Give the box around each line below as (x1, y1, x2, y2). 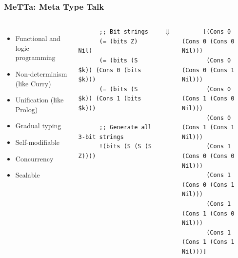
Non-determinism (15, 69, 67, 79)
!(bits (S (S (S (99, 143, 152, 150)
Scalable (15, 170, 40, 180)
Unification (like (15, 95, 64, 105)
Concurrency (15, 153, 54, 163)
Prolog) (15, 104, 38, 114)
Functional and (15, 33, 60, 43)
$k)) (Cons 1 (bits (78, 95, 141, 102)
